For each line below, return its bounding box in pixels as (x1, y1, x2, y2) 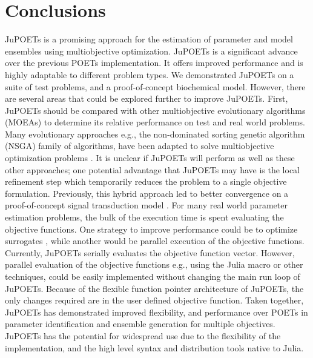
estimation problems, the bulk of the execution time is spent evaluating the (5, 211, 284, 224)
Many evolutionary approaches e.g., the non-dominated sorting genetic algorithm (5, 127, 305, 140)
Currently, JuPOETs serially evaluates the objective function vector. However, (5, 246, 295, 259)
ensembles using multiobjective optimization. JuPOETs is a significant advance (5, 44, 298, 57)
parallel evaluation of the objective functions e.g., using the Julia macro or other (5, 258, 303, 271)
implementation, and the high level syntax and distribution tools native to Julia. (5, 341, 304, 354)
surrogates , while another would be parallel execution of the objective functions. (5, 234, 305, 247)
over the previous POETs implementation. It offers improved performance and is (5, 56, 303, 69)
